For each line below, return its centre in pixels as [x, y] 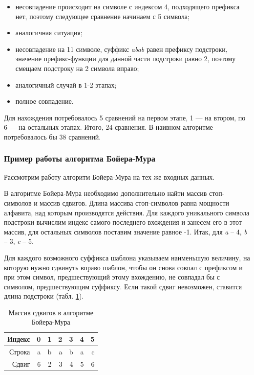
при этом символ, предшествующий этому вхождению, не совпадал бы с [112, 277]
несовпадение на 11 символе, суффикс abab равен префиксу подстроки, [121, 49]
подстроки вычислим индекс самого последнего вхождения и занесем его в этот [123, 222]
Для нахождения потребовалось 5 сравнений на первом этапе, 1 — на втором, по [125, 117]
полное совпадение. [44, 101]
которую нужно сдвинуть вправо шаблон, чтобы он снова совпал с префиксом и [123, 267]
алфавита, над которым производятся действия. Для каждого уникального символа [127, 212]
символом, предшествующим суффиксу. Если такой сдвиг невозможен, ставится [123, 286]
